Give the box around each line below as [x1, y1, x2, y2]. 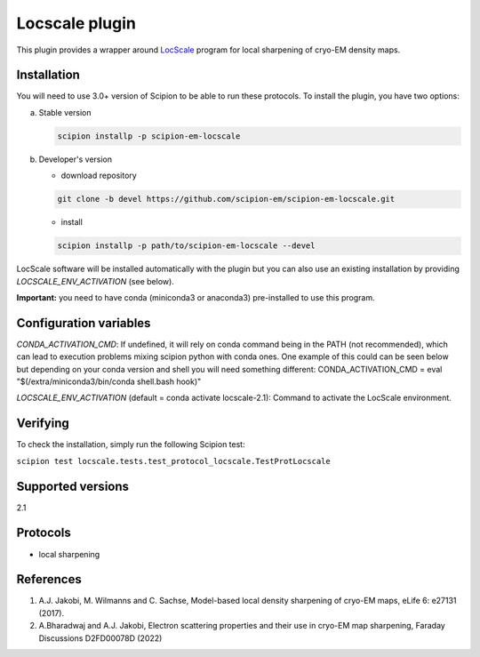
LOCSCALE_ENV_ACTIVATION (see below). [16, 276, 175, 286]
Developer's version [38, 154, 113, 164]
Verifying [16, 416, 70, 431]
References [16, 572, 82, 587]
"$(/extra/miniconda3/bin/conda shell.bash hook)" [16, 376, 202, 387]
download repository [60, 170, 137, 181]
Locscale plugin [16, 13, 137, 33]
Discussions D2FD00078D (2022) [38, 632, 163, 644]
